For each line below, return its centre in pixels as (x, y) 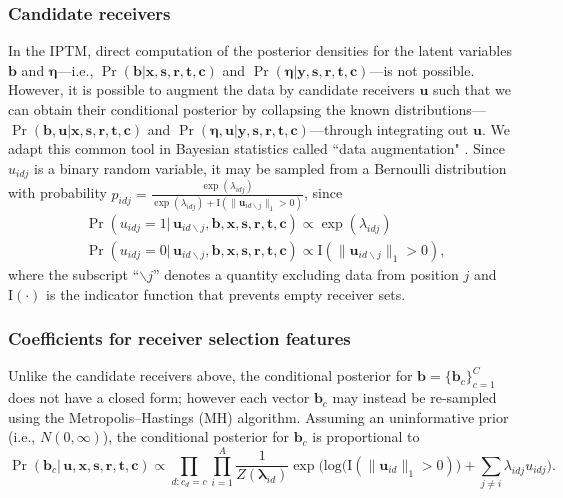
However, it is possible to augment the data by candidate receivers (211, 89)
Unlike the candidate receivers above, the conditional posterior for (210, 375)
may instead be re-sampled (414, 397)
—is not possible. (422, 69)
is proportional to (366, 436)
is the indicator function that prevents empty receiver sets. (226, 293)
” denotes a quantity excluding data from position (306, 273)
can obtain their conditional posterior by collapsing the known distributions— (247, 109)
